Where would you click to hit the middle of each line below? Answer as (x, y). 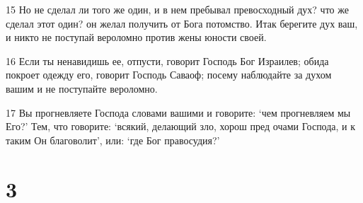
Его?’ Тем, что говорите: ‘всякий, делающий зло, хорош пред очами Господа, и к (181, 126)
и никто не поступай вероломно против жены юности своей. (136, 37)
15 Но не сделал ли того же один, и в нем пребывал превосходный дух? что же (177, 9)
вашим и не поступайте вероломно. (82, 88)
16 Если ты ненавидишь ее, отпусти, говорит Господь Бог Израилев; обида (167, 60)
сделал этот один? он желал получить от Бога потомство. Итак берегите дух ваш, (182, 23)
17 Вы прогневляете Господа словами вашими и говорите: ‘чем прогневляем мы (178, 112)
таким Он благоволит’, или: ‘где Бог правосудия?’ (113, 140)
